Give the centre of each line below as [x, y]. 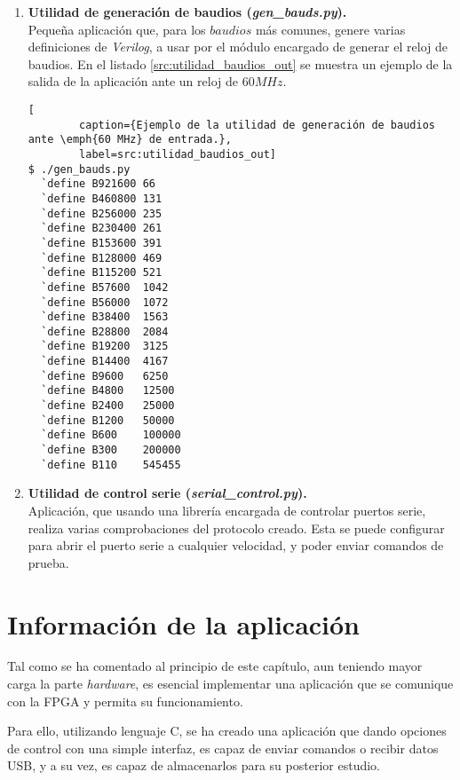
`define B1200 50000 [108, 420]
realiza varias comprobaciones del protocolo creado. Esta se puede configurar [236, 528]
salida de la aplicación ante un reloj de [133, 81]
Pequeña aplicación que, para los [117, 29]
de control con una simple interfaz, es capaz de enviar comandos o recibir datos [223, 748]
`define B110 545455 [111, 465]
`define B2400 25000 [108, 406]
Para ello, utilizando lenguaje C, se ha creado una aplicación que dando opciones [227, 731]
